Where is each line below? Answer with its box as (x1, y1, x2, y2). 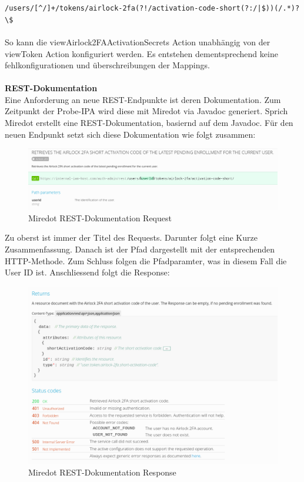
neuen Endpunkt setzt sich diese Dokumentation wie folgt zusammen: (5, 128, 256, 140)
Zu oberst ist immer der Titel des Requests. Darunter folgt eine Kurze (5, 231, 258, 244)
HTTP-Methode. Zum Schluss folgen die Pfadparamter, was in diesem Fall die (5, 254, 287, 267)
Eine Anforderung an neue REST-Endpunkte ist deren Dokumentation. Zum (5, 93, 281, 105)
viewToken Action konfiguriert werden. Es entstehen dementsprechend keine (5, 47, 278, 59)
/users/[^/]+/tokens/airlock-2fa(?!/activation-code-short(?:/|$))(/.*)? (5, 4, 300, 12)
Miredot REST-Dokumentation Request (28, 211, 172, 224)
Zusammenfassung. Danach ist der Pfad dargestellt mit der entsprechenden (5, 242, 275, 255)
